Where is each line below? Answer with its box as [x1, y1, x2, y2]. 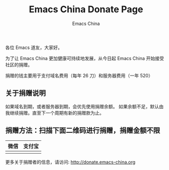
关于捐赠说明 [5, 89, 46, 98]
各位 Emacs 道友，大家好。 [5, 44, 62, 51]
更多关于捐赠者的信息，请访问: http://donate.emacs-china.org [5, 159, 136, 165]
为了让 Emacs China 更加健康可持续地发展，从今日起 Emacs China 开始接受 [5, 55, 164, 61]
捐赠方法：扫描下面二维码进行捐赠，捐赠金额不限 [5, 126, 160, 135]
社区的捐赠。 [5, 61, 32, 67]
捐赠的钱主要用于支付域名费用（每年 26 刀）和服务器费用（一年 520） [5, 72, 153, 79]
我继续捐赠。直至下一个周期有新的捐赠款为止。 [5, 110, 104, 116]
